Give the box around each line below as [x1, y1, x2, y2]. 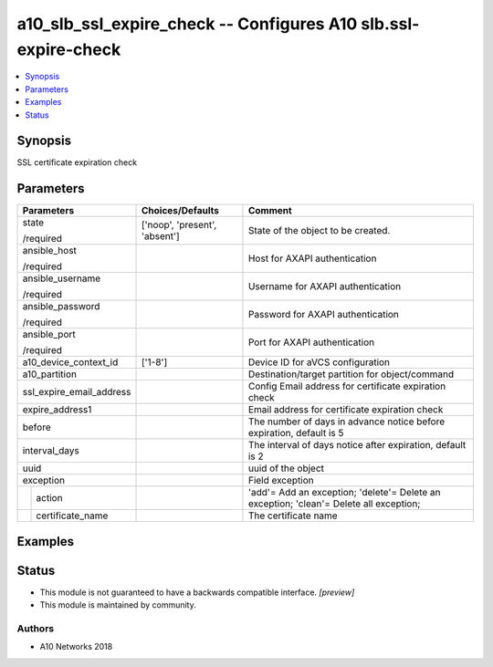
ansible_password [22, 300, 100, 313]
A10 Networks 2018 [39, 641, 113, 652]
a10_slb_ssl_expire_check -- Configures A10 [16, 14, 358, 34]
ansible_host [22, 245, 78, 257]
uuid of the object [247, 462, 324, 474]
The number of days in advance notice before [247, 415, 446, 428]
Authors [16, 622, 55, 635]
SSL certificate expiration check [16, 157, 137, 168]
